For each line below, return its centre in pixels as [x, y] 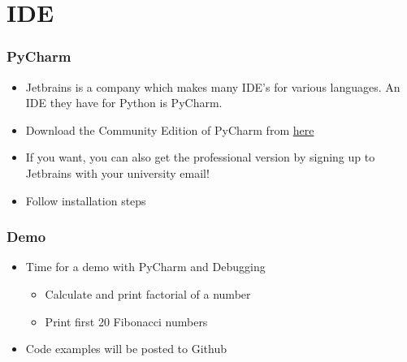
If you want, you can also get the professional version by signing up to [200, 157]
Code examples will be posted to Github [126, 349]
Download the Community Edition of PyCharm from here [170, 129]
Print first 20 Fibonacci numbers [126, 321]
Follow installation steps [86, 200]
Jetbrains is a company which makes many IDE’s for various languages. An [213, 86]
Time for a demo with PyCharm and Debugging [145, 267]
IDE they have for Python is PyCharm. [124, 103]
